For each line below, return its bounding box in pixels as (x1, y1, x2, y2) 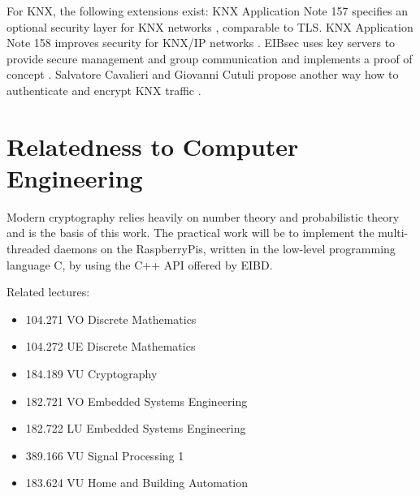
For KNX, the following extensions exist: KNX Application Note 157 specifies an (6, 2, 409, 19)
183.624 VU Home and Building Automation (25, 474, 249, 491)
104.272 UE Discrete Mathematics (25, 338, 196, 355)
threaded (6, 240, 50, 257)
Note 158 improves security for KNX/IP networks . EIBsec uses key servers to (6, 34, 396, 51)
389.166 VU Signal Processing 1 (25, 446, 184, 464)
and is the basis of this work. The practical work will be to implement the (6, 224, 375, 241)
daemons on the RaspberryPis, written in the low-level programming (54, 240, 396, 257)
